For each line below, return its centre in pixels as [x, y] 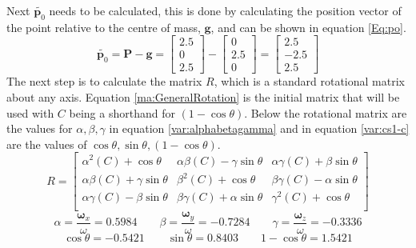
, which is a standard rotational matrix [309, 81]
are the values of [47, 144]
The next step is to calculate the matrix [104, 81]
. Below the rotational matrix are [326, 112]
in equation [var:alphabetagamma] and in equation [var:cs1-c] [259, 128]
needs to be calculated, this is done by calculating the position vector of [225, 10]
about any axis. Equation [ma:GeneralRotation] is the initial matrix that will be [203, 97]
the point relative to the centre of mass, [104, 27]
